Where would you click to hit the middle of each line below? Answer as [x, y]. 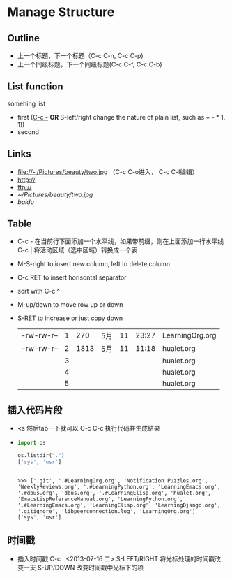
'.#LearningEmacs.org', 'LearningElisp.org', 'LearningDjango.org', [119, 505]
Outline [23, 38]
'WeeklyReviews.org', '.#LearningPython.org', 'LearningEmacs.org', [119, 486]
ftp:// [24, 187]
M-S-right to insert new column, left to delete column [94, 264]
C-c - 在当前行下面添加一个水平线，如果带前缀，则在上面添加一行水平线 [121, 241]
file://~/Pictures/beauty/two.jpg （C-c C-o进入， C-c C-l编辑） [108, 171]
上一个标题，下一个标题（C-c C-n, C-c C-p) [80, 56]
